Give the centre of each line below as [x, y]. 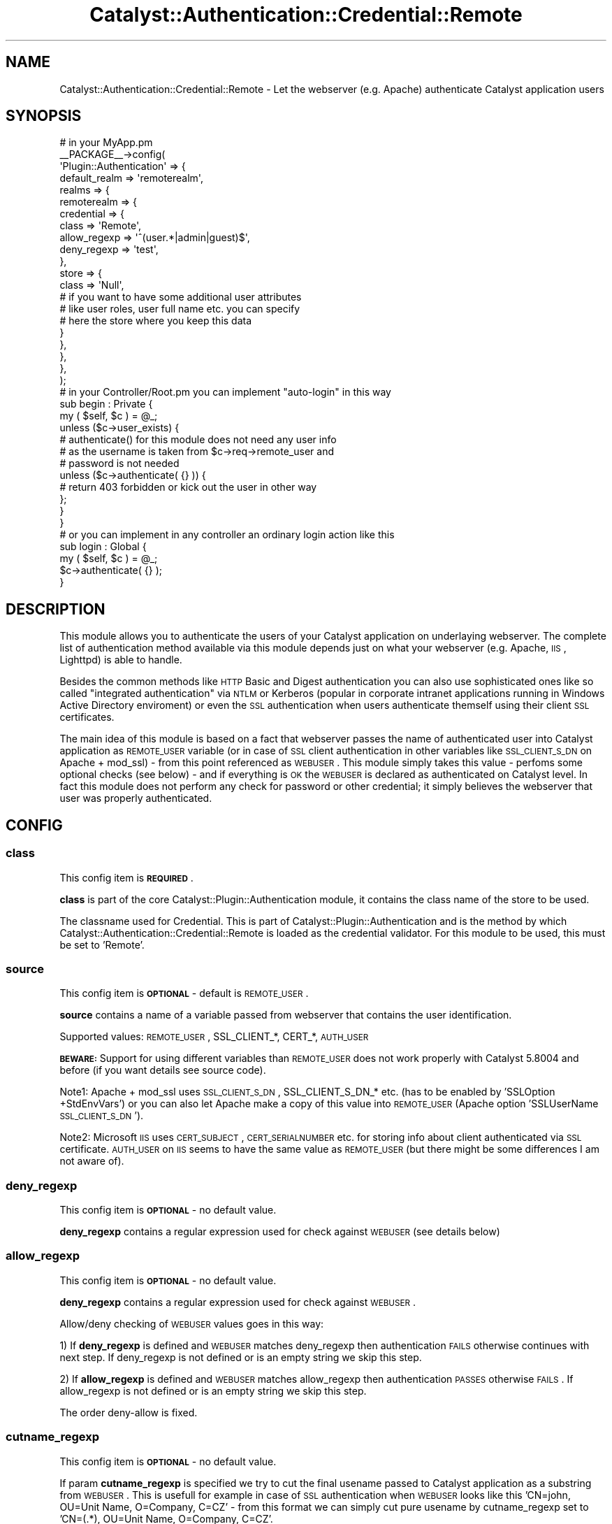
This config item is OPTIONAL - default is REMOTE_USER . [184, 993]
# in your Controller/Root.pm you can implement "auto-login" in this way [225, 392]
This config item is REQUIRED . [126, 877]
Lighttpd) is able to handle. [121, 660]
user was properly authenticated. [136, 798]
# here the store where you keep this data [156, 321]
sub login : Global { [103, 547]
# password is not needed [119, 463]
